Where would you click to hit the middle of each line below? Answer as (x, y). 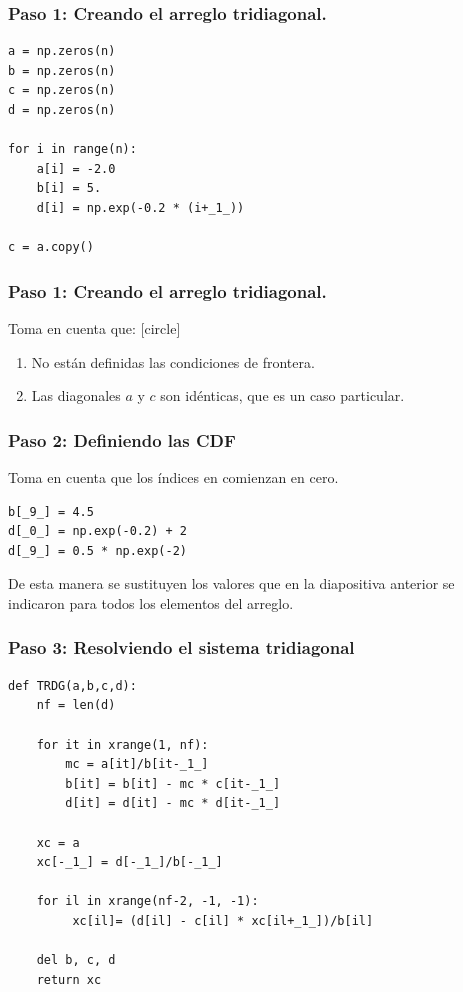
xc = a (58, 842)
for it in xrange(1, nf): (122, 744)
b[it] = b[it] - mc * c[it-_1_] (173, 783)
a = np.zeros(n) (62, 51)
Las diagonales (76, 395)
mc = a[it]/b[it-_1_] (137, 764)
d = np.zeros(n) (62, 110)
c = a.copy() (51, 247)
